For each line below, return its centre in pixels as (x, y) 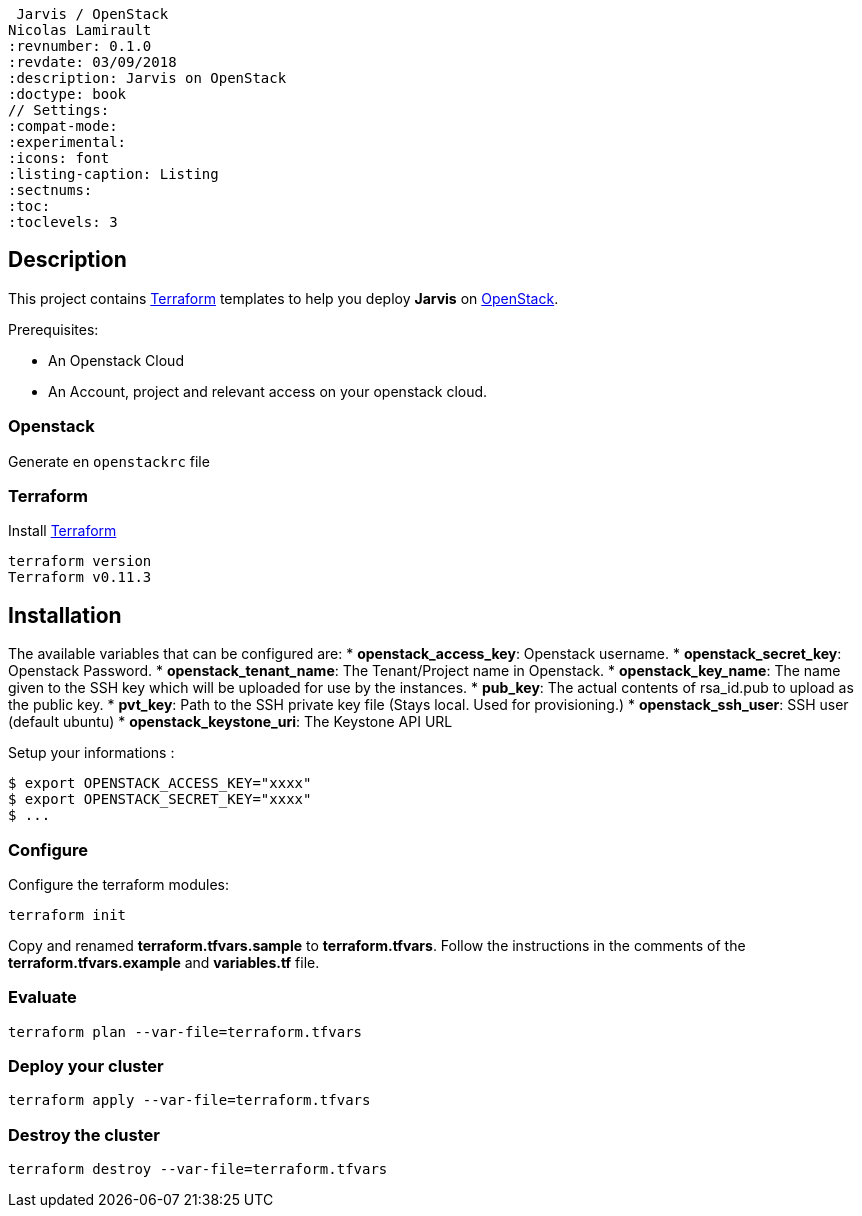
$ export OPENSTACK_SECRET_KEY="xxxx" (160, 799)
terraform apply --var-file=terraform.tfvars (189, 1100)
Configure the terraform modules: (118, 884)
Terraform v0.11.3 (80, 577)
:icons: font (59, 158)
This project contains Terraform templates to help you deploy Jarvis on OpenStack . (283, 298)
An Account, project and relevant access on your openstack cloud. (268, 391)
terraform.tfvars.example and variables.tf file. (164, 962)
